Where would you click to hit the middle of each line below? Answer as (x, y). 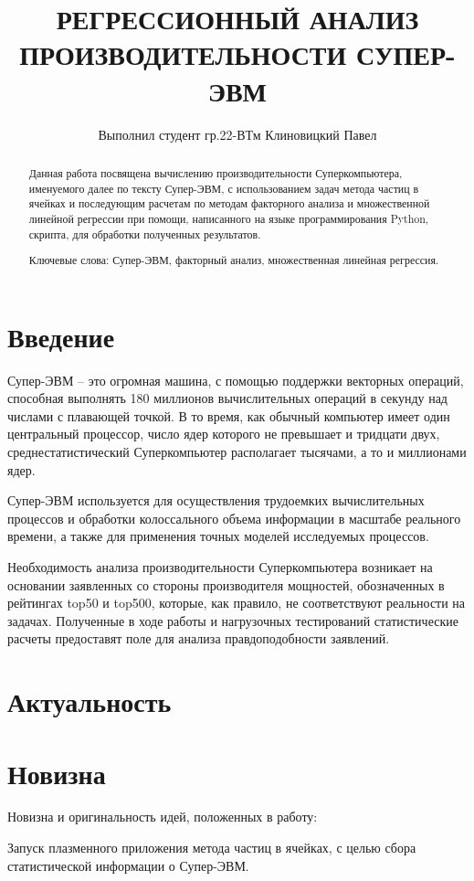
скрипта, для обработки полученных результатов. (145, 234)
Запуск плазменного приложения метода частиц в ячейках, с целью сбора (212, 848)
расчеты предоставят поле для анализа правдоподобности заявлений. (199, 638)
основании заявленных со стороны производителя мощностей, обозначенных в (226, 584)
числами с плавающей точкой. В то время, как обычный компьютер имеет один (229, 415)
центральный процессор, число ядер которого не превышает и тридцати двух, (224, 434)
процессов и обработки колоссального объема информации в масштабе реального (234, 518)
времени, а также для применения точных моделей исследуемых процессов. (218, 536)
